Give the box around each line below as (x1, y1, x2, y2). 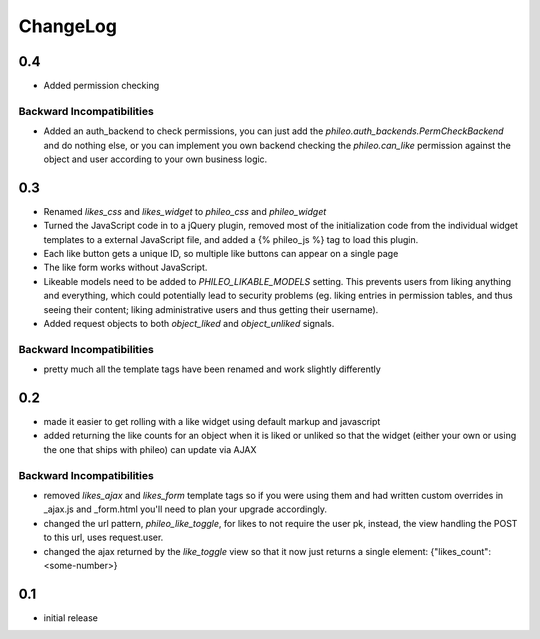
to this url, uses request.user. (43, 531, 164, 544)
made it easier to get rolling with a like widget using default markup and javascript (43, 416, 381, 428)
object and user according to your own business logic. (43, 153, 268, 165)
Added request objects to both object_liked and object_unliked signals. (43, 318, 335, 330)
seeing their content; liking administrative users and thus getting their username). (43, 303, 379, 315)
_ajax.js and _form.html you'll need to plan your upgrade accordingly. (43, 503, 327, 515)
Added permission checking (43, 80, 160, 92)
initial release (43, 611, 99, 624)
